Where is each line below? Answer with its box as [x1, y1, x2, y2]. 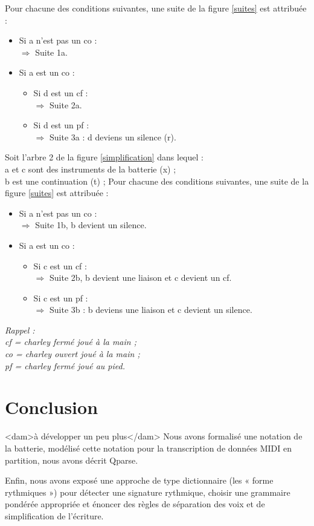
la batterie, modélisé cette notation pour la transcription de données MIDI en [5, 441, 292, 454]
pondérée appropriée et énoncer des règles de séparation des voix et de [5, 498, 265, 510]
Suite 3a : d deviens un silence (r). [49, 130, 176, 143]
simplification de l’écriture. [5, 509, 104, 522]
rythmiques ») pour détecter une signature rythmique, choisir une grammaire [5, 485, 290, 498]
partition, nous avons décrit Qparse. [5, 453, 138, 466]
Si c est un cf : [33, 259, 87, 272]
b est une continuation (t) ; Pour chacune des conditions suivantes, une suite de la [5, 174, 309, 187]
